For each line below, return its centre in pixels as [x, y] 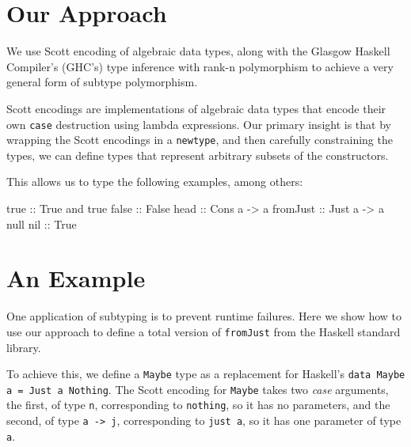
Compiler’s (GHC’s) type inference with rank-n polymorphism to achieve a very [200, 66]
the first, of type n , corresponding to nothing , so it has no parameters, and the [198, 405]
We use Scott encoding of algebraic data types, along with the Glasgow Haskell [198, 51]
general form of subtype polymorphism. [102, 82]
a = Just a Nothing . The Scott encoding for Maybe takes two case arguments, [198, 389]
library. [24, 347]
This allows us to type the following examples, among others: [155, 182]
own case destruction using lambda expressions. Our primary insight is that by [199, 124]
